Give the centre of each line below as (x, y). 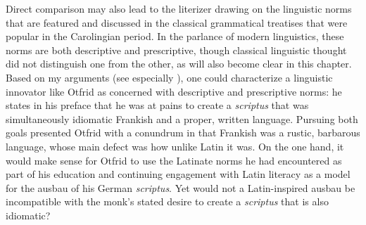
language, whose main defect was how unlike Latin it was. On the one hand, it (175, 146)
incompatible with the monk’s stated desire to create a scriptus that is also (167, 201)
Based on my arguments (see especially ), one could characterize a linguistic (169, 77)
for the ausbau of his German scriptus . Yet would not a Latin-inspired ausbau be (181, 187)
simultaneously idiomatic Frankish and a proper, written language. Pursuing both (182, 118)
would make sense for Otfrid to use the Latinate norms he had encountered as (174, 160)
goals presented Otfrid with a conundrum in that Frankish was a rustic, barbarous (183, 133)
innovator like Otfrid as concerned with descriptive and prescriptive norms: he (174, 91)
